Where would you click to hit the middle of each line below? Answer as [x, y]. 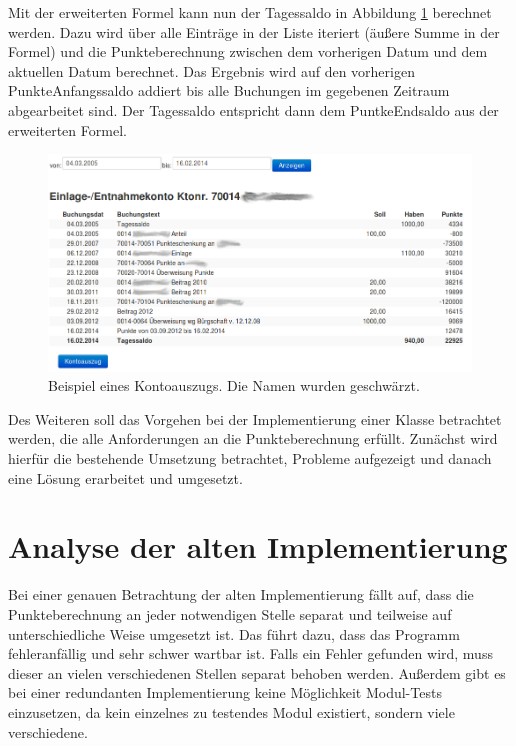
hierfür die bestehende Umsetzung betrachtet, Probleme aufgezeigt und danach [250, 458]
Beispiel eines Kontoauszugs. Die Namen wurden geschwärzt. [234, 385]
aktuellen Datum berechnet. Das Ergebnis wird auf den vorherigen [211, 70]
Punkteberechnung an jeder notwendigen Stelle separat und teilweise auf [230, 613]
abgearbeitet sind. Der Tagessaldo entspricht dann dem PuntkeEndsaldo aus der [253, 109]
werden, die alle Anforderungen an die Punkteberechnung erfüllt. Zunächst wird [253, 438]
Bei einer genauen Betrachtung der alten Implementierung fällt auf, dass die [241, 594]
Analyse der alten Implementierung [258, 546]
